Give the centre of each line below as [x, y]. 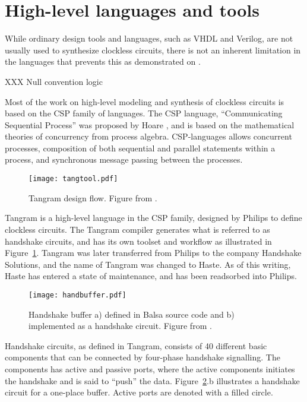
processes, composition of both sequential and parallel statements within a [140, 148]
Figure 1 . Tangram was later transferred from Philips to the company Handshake [153, 253]
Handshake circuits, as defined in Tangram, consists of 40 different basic [136, 345]
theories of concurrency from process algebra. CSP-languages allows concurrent [148, 136]
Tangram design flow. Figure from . [93, 197]
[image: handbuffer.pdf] [77, 295]
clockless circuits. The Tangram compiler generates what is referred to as [137, 229]
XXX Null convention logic [54, 81]
